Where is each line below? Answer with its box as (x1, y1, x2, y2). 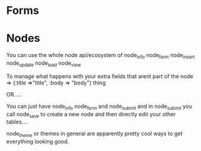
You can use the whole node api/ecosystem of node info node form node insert (6, 52, 195, 60)
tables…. (6, 118, 29, 126)
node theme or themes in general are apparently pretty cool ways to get (6, 130, 183, 139)
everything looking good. (6, 138, 69, 146)
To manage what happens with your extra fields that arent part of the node (6, 72, 194, 79)
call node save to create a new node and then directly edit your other (6, 110, 176, 119)
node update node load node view (6, 59, 81, 68)
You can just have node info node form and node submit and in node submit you (6, 102, 192, 111)
